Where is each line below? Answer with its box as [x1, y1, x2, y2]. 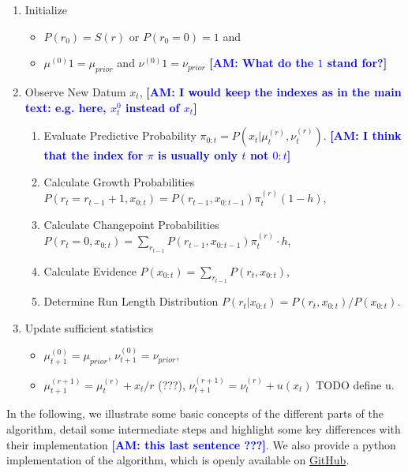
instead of [125, 99, 180, 115]
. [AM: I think [323, 127, 402, 144]
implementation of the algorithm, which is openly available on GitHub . [6, 452, 350, 468]
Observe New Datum [24, 83, 126, 99]
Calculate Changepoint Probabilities [43, 216, 219, 232]
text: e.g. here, [24, 99, 107, 115]
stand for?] [327, 54, 387, 71]
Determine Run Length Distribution [43, 293, 219, 310]
